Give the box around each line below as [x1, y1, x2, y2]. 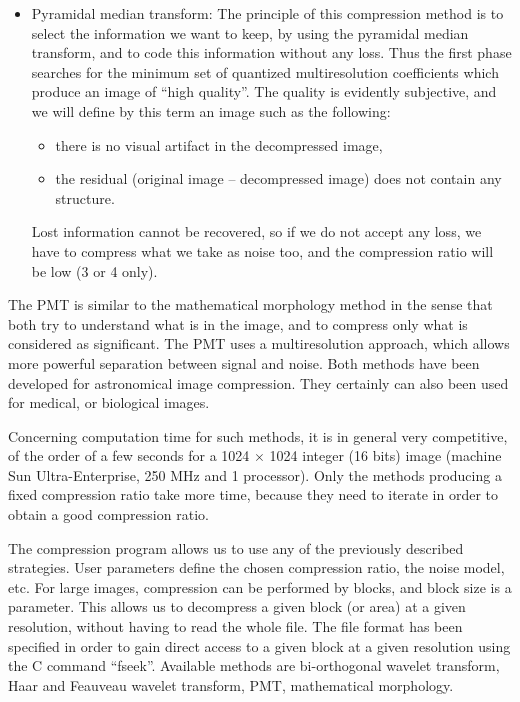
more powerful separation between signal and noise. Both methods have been [8, 352, 480, 373]
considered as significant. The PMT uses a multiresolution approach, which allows [8, 333, 510, 354]
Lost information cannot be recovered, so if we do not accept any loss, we [31, 221, 482, 242]
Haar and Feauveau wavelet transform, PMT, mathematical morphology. [8, 674, 454, 695]
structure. [55, 187, 115, 208]
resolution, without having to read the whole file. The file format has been [8, 616, 463, 637]
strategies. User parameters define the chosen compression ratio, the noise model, [8, 557, 505, 578]
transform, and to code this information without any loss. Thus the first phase [31, 42, 512, 63]
